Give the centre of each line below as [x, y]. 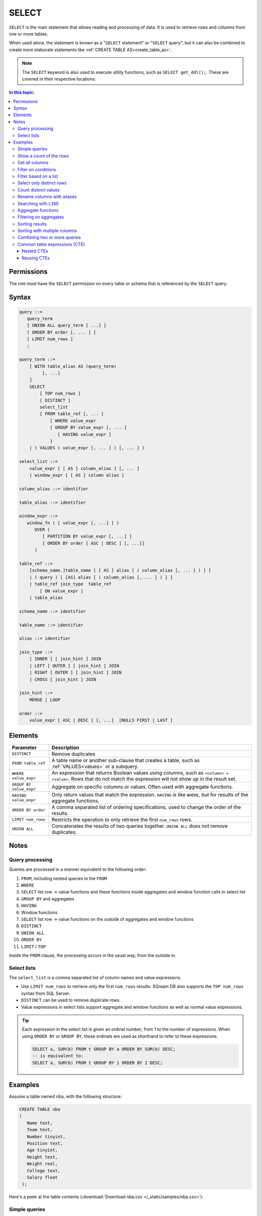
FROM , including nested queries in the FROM [64, 878]
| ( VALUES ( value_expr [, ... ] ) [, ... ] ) [87, 448]
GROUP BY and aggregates [48, 899]
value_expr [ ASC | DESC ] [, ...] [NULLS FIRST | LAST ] [101, 720]
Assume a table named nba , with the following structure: [65, 1096]
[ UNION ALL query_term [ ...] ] [67, 325]
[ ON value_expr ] [61, 591]
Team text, [40, 1130]
